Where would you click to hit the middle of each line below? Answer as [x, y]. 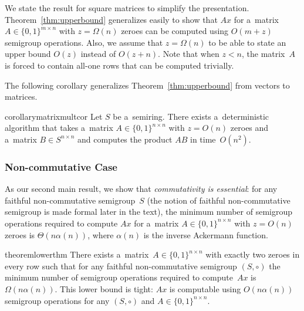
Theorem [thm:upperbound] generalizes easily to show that [111, 19]
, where [101, 234]
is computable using [205, 288]
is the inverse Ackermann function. [206, 234]
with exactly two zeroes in [253, 254]
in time [203, 139]
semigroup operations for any [57, 300]
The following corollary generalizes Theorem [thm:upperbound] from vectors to [147, 85]
